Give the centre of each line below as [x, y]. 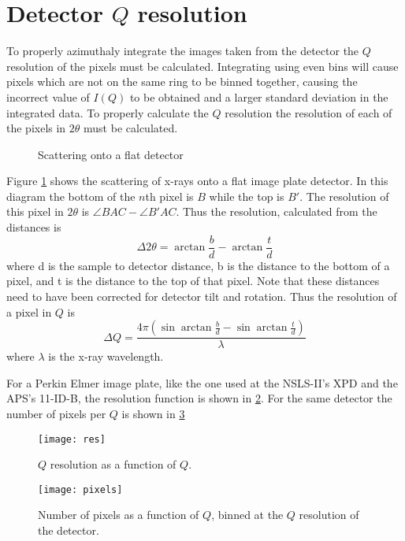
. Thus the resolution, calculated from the [277, 211]
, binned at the [247, 515]
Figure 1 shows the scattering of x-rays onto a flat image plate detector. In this [197, 181]
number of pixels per [56, 413]
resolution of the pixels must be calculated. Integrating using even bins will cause [202, 66]
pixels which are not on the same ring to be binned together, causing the [182, 82]
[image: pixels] [80, 489]
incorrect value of [48, 96]
